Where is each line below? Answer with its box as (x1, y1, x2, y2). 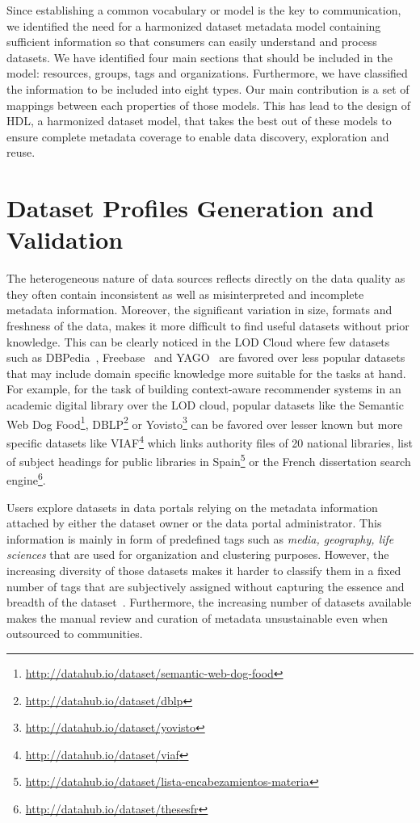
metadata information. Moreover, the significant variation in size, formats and (6, 301, 393, 318)
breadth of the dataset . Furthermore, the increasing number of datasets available (6, 594, 412, 611)
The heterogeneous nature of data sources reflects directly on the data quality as (6, 270, 405, 287)
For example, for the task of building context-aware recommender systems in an (6, 380, 401, 397)
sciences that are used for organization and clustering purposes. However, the (6, 546, 389, 563)
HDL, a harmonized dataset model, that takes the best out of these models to (6, 112, 392, 129)
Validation (6, 223, 124, 256)
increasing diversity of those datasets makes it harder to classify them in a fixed (6, 561, 401, 578)
